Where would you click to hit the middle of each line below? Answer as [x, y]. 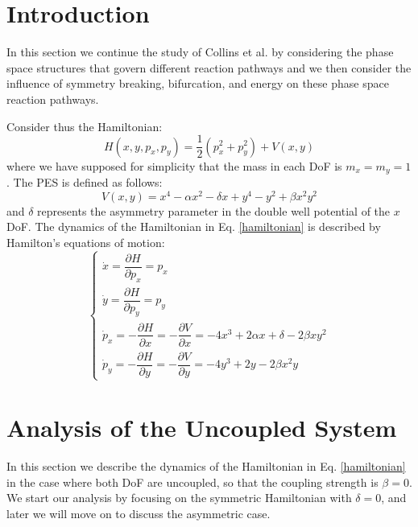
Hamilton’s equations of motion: [86, 242]
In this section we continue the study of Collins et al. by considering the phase [200, 52]
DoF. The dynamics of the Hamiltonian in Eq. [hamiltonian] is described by [194, 226]
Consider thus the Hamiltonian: [85, 126]
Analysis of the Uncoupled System [202, 428]
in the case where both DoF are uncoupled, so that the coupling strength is [192, 482]
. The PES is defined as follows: [85, 182]
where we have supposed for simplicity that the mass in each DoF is [174, 165]
